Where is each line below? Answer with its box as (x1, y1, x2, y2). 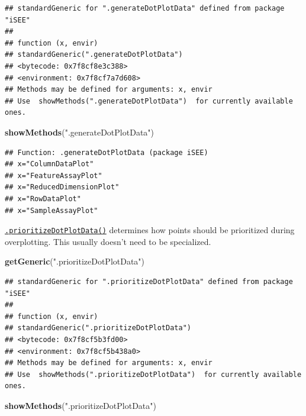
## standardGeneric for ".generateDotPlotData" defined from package (5, 4, 285, 12)
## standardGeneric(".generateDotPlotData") (5, 50, 183, 59)
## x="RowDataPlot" (5, 194, 81, 203)
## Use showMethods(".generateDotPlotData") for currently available (5, 96, 293, 105)
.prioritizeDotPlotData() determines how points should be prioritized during (5, 224, 295, 236)
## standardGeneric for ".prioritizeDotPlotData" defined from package (5, 277, 293, 286)
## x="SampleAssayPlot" (5, 206, 98, 215)
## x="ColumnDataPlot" (5, 160, 94, 169)
